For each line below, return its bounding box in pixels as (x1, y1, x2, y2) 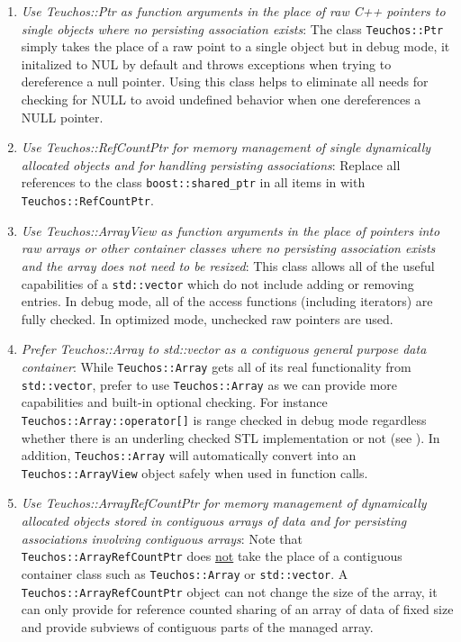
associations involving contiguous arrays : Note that (21, 529, 303, 547)
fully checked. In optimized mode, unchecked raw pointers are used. (21, 309, 393, 328)
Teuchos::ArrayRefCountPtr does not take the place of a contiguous (21, 547, 402, 565)
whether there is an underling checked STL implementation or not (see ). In (21, 428, 440, 447)
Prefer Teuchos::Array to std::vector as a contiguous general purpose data (21, 339, 427, 358)
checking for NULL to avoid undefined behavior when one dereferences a (21, 90, 421, 109)
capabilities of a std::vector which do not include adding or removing (21, 274, 414, 293)
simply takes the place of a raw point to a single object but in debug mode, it (21, 37, 450, 56)
